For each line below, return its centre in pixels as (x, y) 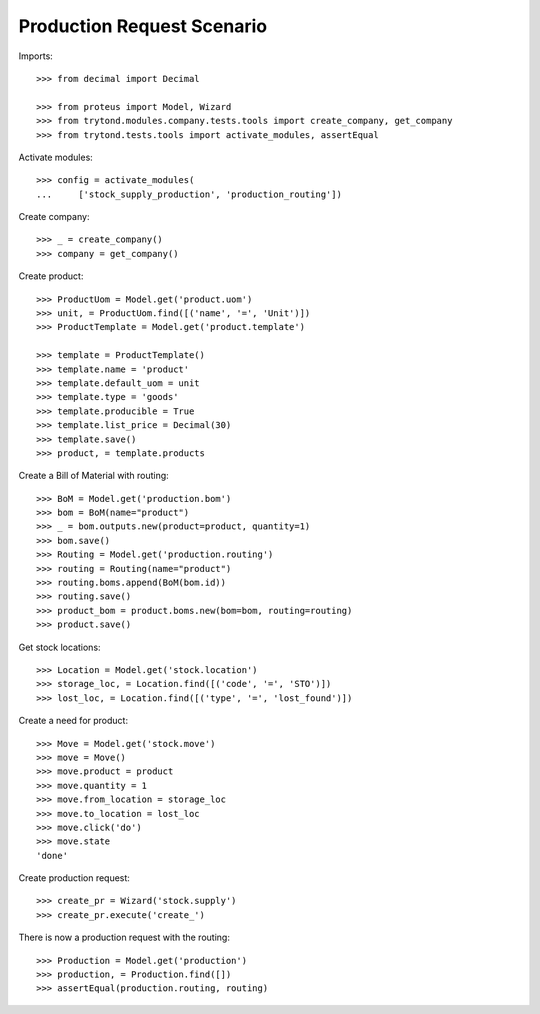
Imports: (36, 56)
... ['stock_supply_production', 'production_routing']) (189, 194)
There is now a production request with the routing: (124, 937)
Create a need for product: (73, 721)
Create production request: (74, 878)
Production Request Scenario (143, 26)
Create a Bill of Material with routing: (93, 476)
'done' (52, 855)
